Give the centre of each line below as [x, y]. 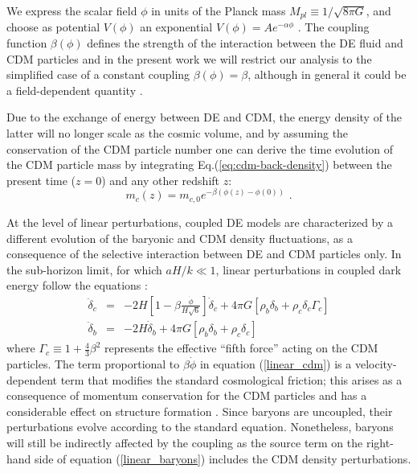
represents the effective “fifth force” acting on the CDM [241, 348]
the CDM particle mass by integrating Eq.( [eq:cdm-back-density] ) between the [199, 165]
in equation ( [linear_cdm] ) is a [276, 364]
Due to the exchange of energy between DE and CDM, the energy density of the [204, 117]
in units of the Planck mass [219, 10]
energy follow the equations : [77, 285]
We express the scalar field [72, 10]
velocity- [376, 364]
